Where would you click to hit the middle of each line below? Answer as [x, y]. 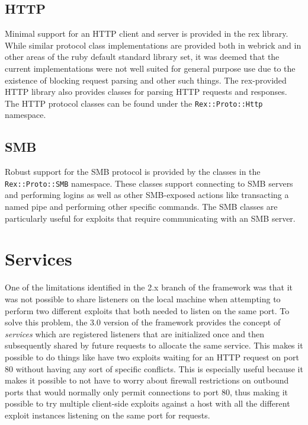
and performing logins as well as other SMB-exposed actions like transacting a [147, 195]
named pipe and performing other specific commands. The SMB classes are [141, 207]
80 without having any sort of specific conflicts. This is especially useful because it [154, 368]
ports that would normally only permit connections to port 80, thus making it [146, 392]
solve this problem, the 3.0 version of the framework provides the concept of [143, 322]
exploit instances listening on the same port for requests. [108, 415]
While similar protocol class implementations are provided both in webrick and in [153, 45]
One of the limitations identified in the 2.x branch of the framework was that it [149, 287]
